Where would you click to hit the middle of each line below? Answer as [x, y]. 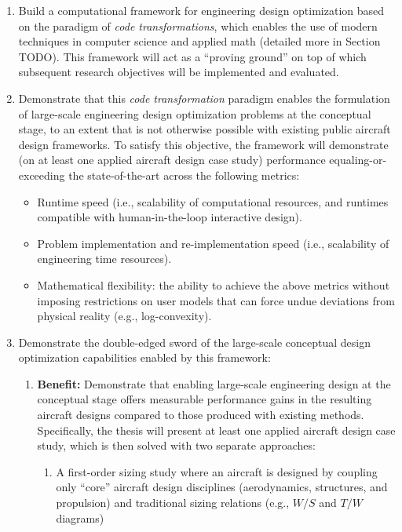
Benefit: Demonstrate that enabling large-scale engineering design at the [214, 383]
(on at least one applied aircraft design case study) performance [172, 160]
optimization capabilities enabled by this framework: [144, 357]
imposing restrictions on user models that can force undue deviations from [216, 300]
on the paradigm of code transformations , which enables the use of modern [198, 26]
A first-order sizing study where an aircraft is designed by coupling [217, 471]
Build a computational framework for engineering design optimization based [201, 10]
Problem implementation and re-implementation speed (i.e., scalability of [213, 243]
